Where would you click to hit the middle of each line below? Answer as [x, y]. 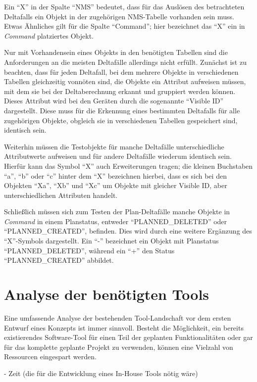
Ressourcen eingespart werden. [50, 357]
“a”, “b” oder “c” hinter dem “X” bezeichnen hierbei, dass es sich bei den [115, 175]
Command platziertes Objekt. [49, 35]
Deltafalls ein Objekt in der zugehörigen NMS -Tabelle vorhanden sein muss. [119, 16]
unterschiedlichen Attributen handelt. [61, 195]
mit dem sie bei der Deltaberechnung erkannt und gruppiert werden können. [120, 91]
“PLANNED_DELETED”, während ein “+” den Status [89, 250]
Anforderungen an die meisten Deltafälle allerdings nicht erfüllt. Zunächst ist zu [125, 62]
